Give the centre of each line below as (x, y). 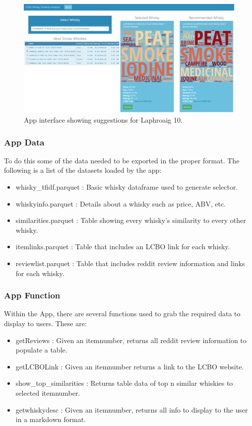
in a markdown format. (51, 419)
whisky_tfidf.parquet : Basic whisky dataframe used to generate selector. (127, 187)
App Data (24, 142)
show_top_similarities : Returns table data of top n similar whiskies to (124, 383)
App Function (32, 295)
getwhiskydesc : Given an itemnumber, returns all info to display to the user (132, 409)
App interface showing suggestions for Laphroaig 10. (103, 120)
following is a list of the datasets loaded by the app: (83, 170)
